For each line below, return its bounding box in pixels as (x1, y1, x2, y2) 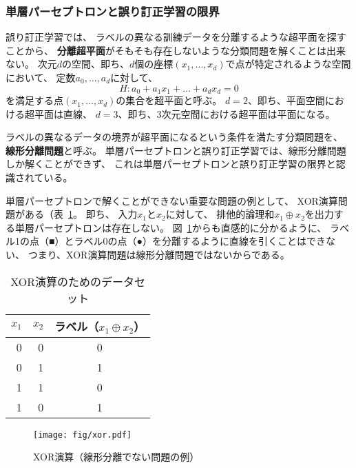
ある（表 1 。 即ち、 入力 (24, 207, 138, 221)
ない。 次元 (6, 57, 57, 71)
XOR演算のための (10, 273, 101, 289)
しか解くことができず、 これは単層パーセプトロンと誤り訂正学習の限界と (6, 156, 336, 171)
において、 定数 (6, 70, 76, 84)
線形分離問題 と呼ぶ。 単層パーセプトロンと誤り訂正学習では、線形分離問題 (6, 143, 346, 157)
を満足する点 (6, 93, 63, 108)
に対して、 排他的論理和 (165, 207, 275, 221)
